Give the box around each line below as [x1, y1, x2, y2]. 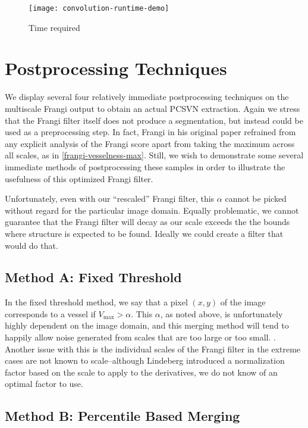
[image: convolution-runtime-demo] [29, 4, 169, 13]
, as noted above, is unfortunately [160, 307, 283, 320]
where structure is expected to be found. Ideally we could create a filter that [5, 227, 284, 239]
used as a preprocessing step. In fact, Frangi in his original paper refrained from [5, 126, 296, 138]
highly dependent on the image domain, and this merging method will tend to [5, 319, 289, 332]
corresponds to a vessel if [5, 307, 96, 320]
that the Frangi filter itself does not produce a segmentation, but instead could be [5, 114, 303, 126]
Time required [29, 21, 80, 33]
